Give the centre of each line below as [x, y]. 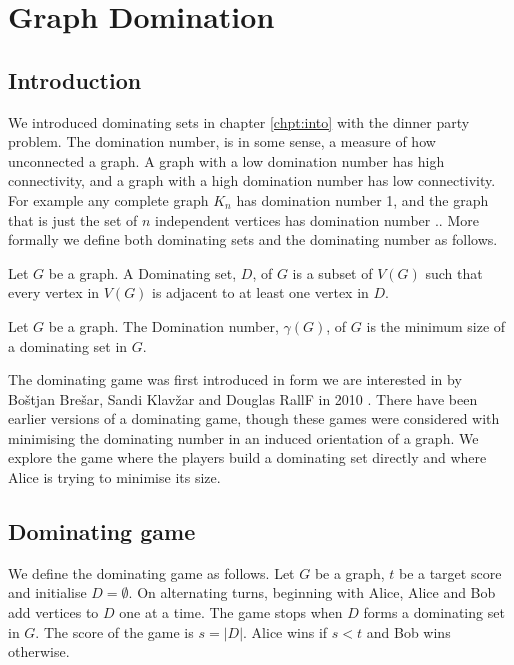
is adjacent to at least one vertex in [260, 292]
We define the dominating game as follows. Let [151, 572]
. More [458, 219]
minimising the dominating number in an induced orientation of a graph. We [243, 437]
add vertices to [53, 612]
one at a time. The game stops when [231, 612]
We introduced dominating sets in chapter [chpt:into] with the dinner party [239, 121]
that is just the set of [73, 219]
